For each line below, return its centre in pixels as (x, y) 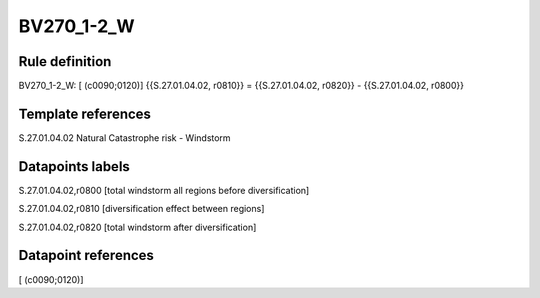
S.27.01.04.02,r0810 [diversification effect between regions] (141, 209)
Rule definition (65, 61)
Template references (85, 113)
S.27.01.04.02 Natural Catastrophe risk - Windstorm (124, 137)
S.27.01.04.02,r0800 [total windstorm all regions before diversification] (164, 190)
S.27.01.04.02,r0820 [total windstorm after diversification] (137, 227)
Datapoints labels (74, 166)
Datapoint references (86, 255)
